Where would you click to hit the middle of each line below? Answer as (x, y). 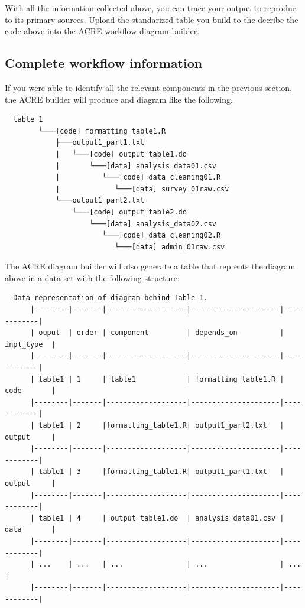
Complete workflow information (104, 63)
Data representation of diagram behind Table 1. (111, 298)
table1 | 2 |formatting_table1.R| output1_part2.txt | (161, 426)
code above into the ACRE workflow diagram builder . (102, 31)
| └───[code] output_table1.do (121, 154)
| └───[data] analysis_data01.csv (136, 166)
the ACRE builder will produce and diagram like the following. (119, 99)
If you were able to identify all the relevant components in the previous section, (149, 87)
